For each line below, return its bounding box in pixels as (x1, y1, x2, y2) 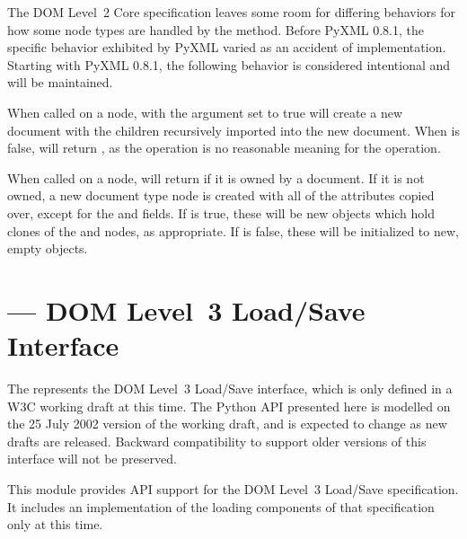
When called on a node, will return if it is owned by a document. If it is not (7, 168, 425, 187)
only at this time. (7, 515, 103, 534)
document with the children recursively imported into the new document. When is (7, 120, 460, 139)
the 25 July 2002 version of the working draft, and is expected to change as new (7, 414, 447, 433)
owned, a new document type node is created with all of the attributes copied (7, 186, 435, 205)
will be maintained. (7, 73, 113, 92)
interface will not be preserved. (7, 449, 177, 468)
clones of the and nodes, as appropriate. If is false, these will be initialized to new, (7, 221, 459, 240)
